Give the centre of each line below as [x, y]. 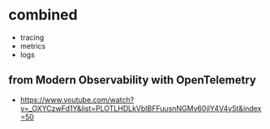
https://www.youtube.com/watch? [77, 100]
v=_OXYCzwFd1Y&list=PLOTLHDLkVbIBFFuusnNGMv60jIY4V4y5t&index [141, 108]
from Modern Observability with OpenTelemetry [133, 80]
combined [43, 15]
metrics [33, 45]
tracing [32, 37]
